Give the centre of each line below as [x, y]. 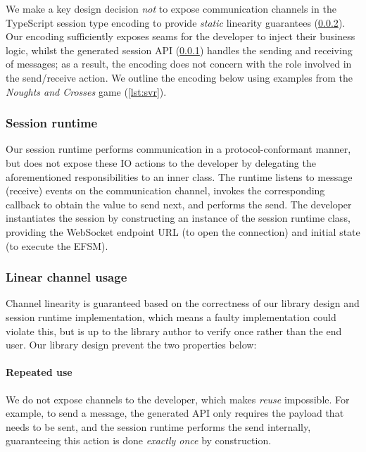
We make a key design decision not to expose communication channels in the [171, 8]
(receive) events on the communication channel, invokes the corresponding [165, 190]
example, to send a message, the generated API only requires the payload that [175, 413]
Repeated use [39, 372]
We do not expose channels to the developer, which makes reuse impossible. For [178, 399]
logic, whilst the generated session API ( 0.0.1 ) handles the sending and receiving [179, 50]
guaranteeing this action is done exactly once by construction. [139, 440]
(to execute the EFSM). [57, 245]
